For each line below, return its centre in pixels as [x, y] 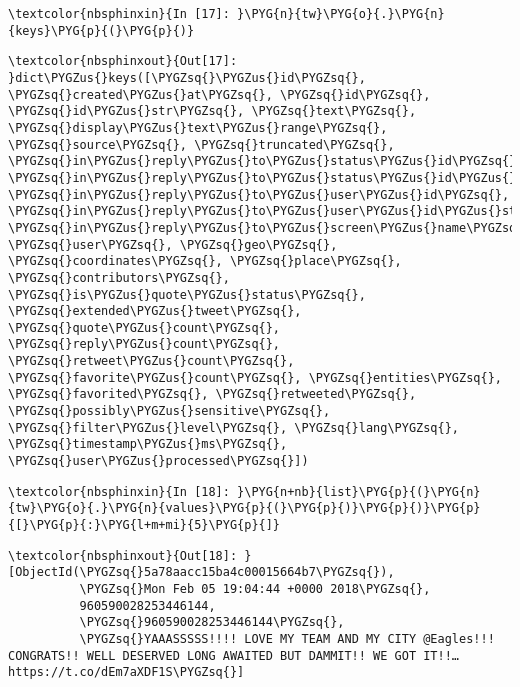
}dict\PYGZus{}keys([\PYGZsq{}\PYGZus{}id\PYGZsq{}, [187, 77]
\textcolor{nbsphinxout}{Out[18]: [123, 555]
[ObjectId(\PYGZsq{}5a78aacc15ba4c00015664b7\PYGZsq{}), [201, 572]
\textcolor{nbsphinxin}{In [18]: [119, 491]
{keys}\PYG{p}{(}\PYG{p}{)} [101, 30]
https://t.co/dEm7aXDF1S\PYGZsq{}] [126, 672]
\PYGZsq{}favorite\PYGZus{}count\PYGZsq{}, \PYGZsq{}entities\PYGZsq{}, [255, 377]
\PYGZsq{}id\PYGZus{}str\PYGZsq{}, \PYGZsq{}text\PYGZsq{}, [212, 111]
